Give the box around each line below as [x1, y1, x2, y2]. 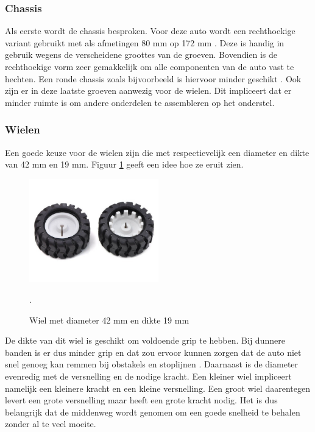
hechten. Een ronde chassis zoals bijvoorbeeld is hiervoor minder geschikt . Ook [5, 72, 302, 85]
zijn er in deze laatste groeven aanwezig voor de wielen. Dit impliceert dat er [5, 84, 292, 97]
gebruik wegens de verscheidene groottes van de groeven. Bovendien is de [5, 48, 278, 61]
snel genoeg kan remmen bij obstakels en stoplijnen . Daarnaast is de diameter [5, 358, 299, 370]
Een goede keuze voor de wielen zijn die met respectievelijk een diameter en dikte [5, 146, 310, 158]
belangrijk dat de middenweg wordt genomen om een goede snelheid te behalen [5, 405, 300, 418]
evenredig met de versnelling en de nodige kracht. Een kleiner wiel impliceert [5, 369, 292, 382]
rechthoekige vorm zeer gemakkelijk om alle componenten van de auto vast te [5, 60, 294, 73]
